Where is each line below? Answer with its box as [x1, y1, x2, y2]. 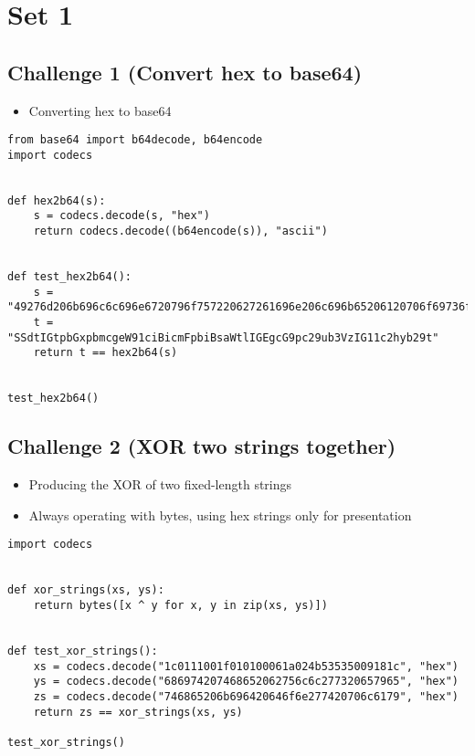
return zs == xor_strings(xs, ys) [33, 705, 243, 719]
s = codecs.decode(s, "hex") [33, 209, 210, 223]
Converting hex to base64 [28, 100, 172, 120]
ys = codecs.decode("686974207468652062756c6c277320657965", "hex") [33, 675, 459, 688]
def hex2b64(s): [7, 194, 106, 207]
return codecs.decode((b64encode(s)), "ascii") [33, 225, 328, 238]
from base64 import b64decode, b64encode [7, 133, 263, 147]
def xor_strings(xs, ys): [7, 583, 164, 597]
